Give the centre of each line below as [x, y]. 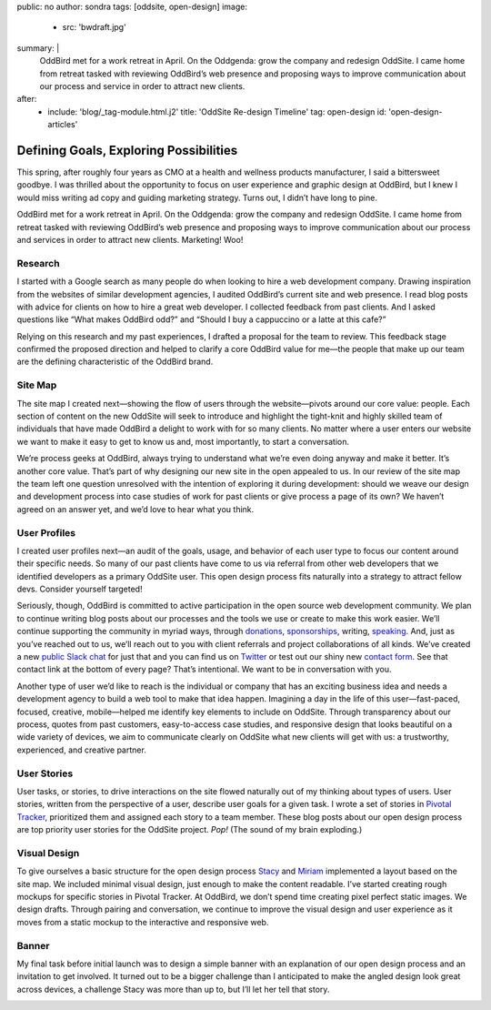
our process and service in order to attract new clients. [142, 86]
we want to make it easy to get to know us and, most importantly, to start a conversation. [183, 441]
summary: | [38, 48]
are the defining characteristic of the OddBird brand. [115, 362]
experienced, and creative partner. [82, 750]
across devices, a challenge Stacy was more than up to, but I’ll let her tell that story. [173, 989]
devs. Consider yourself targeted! [80, 589]
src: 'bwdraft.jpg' [94, 27]
